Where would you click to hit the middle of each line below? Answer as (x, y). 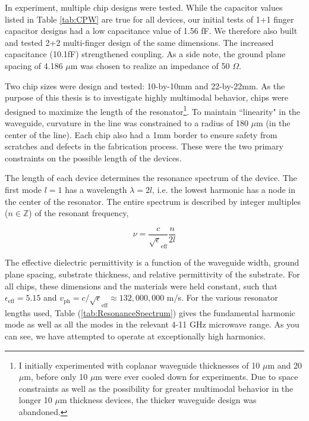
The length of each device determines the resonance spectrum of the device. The (151, 178)
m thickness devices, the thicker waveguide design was (158, 400)
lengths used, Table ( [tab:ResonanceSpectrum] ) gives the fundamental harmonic (150, 312)
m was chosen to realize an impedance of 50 (150, 65)
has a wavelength (96, 189)
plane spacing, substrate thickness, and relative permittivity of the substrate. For (152, 274)
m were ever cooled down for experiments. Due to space (197, 377)
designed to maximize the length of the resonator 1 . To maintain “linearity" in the (153, 110)
